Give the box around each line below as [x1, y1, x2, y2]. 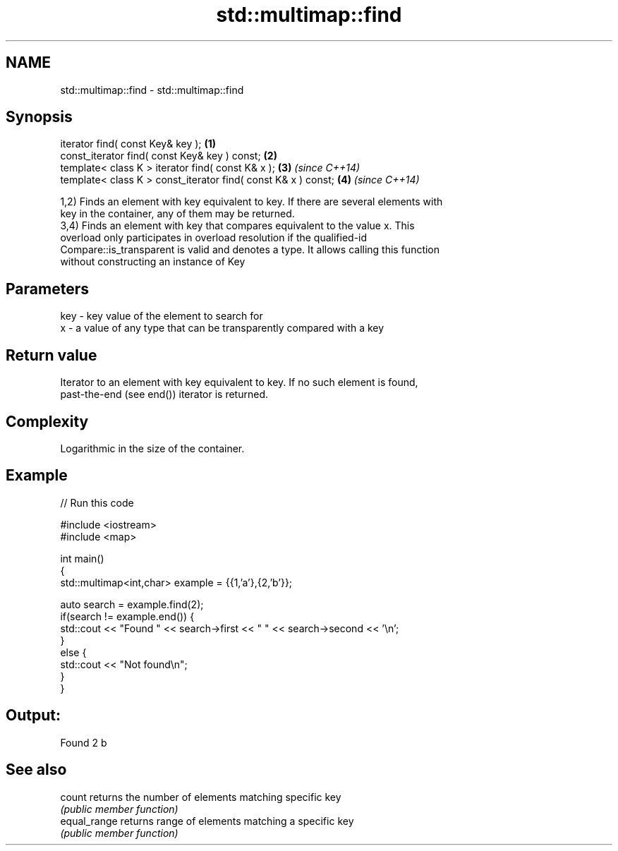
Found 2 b [60, 736, 107, 749]
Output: [6, 706, 61, 725]
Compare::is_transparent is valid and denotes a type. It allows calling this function [60, 243, 440, 256]
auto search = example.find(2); [60, 598, 204, 610]
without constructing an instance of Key [60, 255, 246, 268]
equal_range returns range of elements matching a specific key [60, 814, 354, 827]
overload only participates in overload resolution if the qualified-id [60, 231, 368, 244]
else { [60, 646, 87, 658]
